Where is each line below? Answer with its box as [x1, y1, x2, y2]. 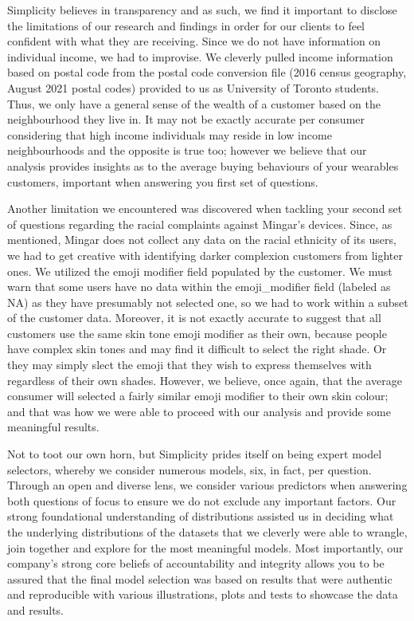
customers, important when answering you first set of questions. [7, 173, 318, 190]
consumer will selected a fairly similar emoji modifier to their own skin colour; [7, 387, 389, 404]
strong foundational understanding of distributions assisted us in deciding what [7, 508, 394, 525]
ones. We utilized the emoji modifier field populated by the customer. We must [7, 262, 393, 279]
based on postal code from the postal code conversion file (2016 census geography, [7, 64, 407, 81]
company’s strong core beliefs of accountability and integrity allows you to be [7, 555, 385, 572]
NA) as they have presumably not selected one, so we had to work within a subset [7, 293, 408, 310]
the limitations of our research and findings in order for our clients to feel [7, 17, 365, 33]
